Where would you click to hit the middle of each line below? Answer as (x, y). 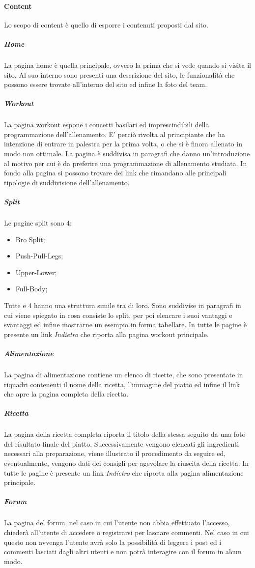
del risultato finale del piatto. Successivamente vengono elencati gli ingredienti (122, 443)
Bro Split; (30, 239)
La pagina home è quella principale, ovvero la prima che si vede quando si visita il (127, 65)
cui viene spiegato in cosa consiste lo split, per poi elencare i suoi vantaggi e (118, 315)
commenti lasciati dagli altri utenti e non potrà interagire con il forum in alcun (123, 552)
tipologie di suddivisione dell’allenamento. (67, 182)
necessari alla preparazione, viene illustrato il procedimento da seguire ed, (115, 453)
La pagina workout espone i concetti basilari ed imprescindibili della (107, 125)
